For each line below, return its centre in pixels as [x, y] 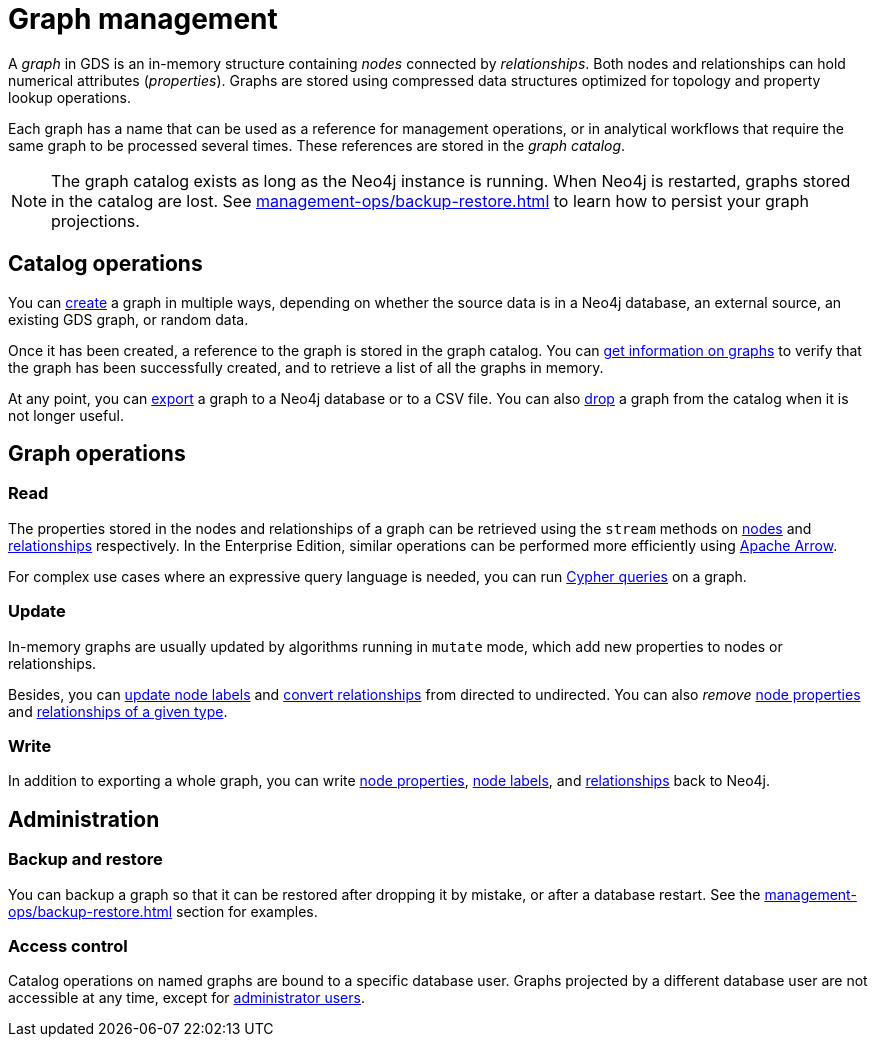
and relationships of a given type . [118, 711]
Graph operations [97, 454]
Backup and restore [85, 859]
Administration [84, 819]
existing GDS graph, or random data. [128, 319]
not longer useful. [66, 415]
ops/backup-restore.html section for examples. [163, 911]
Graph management [143, 19]
